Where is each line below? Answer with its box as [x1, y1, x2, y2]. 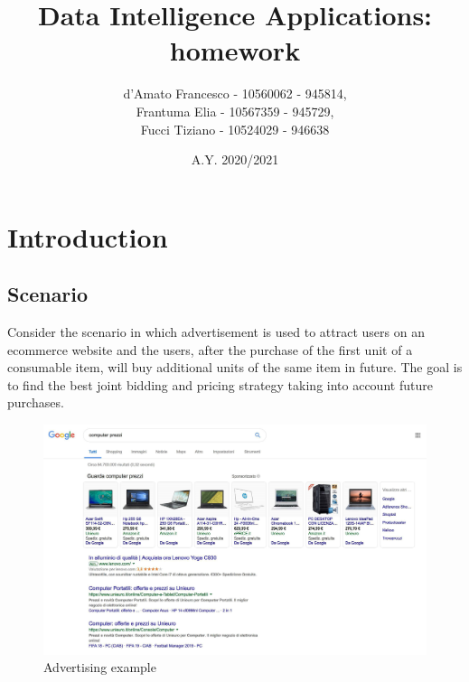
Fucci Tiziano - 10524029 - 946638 [140, 119, 330, 138]
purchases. [7, 393, 64, 412]
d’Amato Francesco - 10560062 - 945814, [123, 84, 347, 103]
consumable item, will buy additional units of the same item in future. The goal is [7, 358, 463, 377]
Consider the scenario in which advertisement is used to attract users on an [7, 322, 425, 341]
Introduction [7, 218, 168, 255]
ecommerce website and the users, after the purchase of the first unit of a [7, 340, 413, 359]
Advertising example [43, 658, 156, 677]
